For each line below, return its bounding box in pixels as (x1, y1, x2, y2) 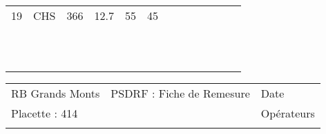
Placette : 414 (11, 105, 78, 121)
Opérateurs (260, 105, 315, 121)
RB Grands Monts (11, 85, 100, 101)
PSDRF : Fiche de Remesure (111, 85, 250, 101)
